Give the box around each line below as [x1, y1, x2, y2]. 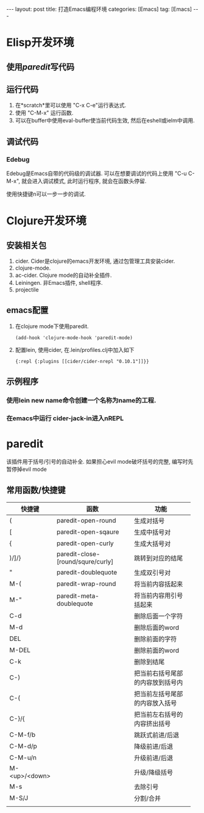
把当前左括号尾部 [133, 689, 183, 698]
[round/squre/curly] [57, 557, 114, 565]
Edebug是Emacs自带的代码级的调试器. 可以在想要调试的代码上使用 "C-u [6, 170, 187, 177]
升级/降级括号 [133, 768, 174, 776]
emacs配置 [6, 305, 49, 315]
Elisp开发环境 [6, 35, 74, 49]
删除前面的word [133, 646, 180, 654]
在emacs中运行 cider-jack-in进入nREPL [6, 414, 124, 423]
